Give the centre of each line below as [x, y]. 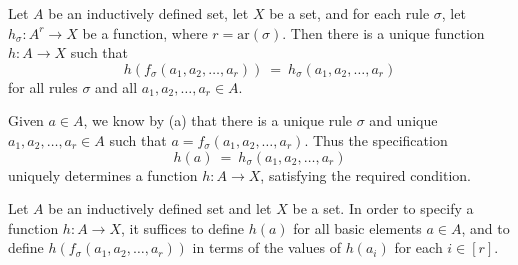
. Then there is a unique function [383, 32]
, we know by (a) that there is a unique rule [218, 120]
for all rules [43, 86]
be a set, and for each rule [349, 13]
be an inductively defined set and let [160, 208]
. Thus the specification [376, 139]
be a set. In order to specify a [383, 208]
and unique [403, 120]
